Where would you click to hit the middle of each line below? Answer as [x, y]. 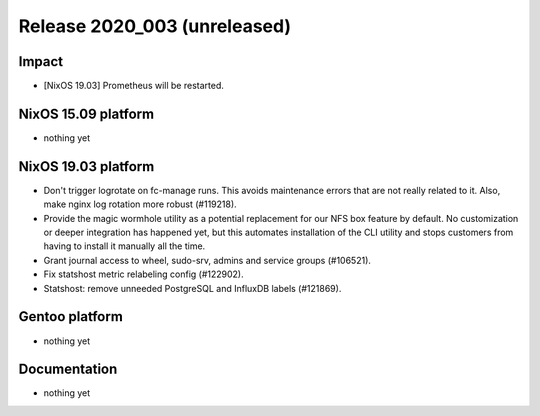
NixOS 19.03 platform [86, 166]
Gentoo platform [71, 316]
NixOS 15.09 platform [86, 113]
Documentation [68, 369]
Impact [41, 61]
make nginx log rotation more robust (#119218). [140, 204]
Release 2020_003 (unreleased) [155, 26]
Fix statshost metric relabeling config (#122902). [143, 274]
